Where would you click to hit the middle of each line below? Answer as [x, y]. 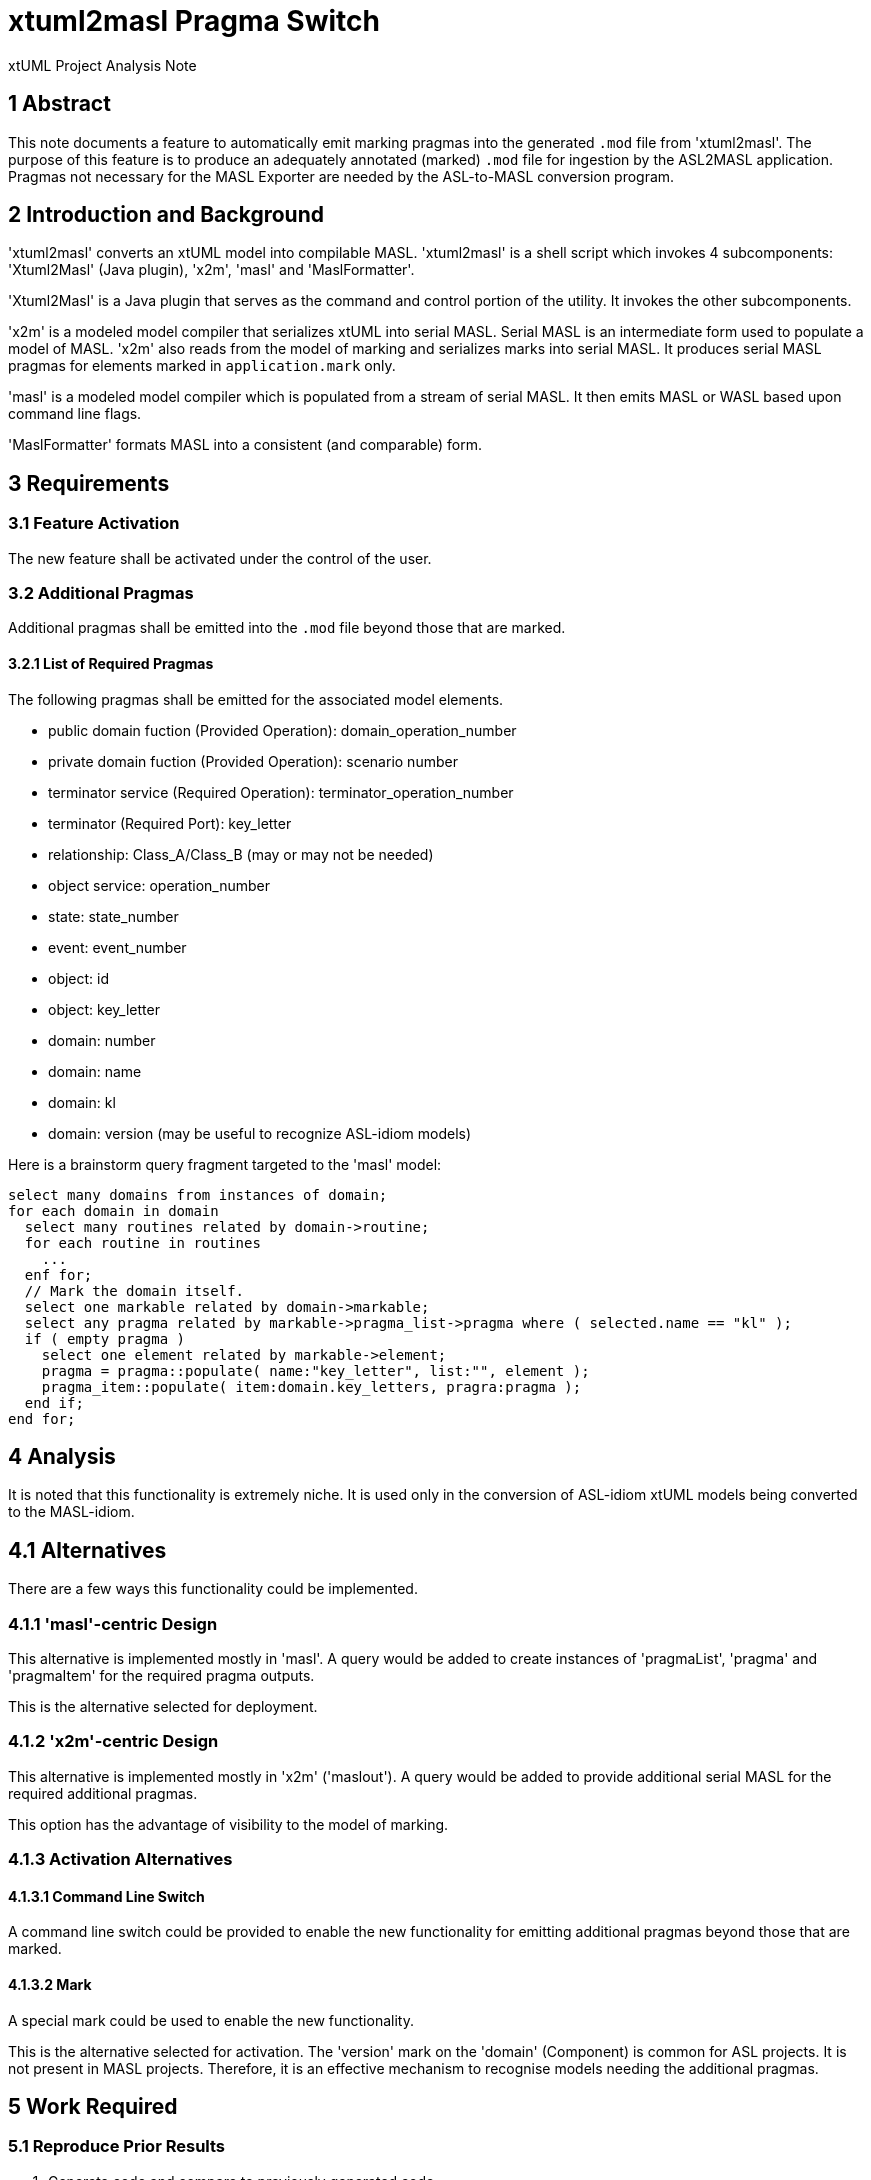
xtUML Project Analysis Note [102, 65]
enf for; [58, 1274]
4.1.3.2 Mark [50, 1985]
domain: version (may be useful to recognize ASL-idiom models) [260, 1133]
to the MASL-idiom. [71, 1512]
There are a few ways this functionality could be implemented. [213, 1589]
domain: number [102, 1040]
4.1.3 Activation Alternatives [120, 1859]
